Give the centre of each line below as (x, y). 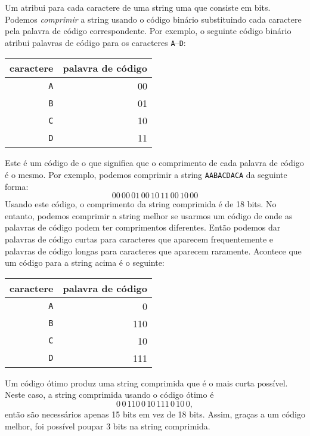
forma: (17, 186)
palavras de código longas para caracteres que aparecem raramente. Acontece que (153, 251)
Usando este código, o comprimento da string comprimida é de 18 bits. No (141, 204)
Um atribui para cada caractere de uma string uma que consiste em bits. (138, 7)
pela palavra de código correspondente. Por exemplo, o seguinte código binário (148, 31)
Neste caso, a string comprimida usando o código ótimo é (109, 394)
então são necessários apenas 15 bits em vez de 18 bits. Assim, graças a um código (155, 414)
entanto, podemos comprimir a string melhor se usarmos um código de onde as (149, 215)
